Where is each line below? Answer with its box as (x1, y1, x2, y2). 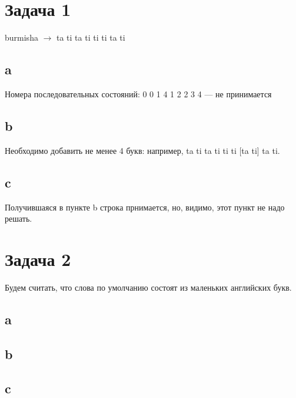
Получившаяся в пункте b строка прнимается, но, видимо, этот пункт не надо (5, 200, 285, 213)
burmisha (5, 31, 38, 44)
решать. (5, 212, 32, 225)
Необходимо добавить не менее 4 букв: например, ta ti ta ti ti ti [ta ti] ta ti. (5, 144, 280, 156)
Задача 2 (5, 246, 71, 271)
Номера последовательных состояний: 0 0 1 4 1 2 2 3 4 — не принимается (5, 87, 272, 100)
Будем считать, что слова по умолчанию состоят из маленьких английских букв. (5, 281, 292, 293)
